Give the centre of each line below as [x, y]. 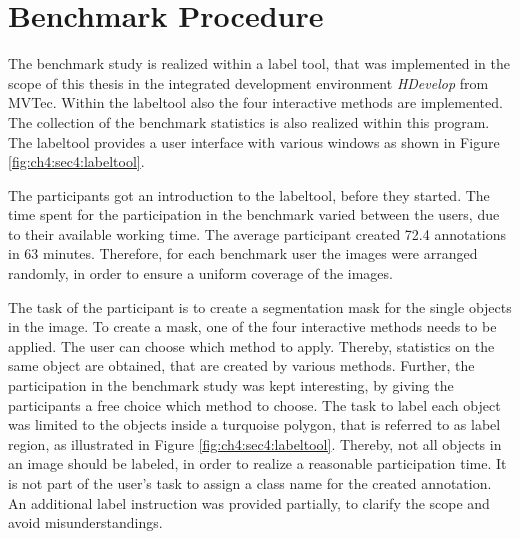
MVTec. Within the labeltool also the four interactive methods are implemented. [255, 102]
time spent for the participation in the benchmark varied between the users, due [254, 214]
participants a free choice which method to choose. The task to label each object [254, 404]
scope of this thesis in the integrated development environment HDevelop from [248, 82]
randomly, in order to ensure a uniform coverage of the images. [200, 273]
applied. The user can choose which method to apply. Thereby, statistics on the [251, 345]
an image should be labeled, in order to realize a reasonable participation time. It [257, 463]
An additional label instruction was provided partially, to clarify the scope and [249, 502]
